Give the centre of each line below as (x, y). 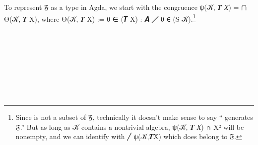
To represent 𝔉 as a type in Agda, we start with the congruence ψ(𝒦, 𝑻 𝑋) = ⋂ (125, 7)
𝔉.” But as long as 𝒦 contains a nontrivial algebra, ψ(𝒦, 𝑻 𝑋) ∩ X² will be (130, 127)
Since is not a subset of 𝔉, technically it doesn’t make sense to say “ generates (134, 117)
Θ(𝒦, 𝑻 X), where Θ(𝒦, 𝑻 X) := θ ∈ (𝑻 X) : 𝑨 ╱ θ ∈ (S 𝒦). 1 (100, 18)
